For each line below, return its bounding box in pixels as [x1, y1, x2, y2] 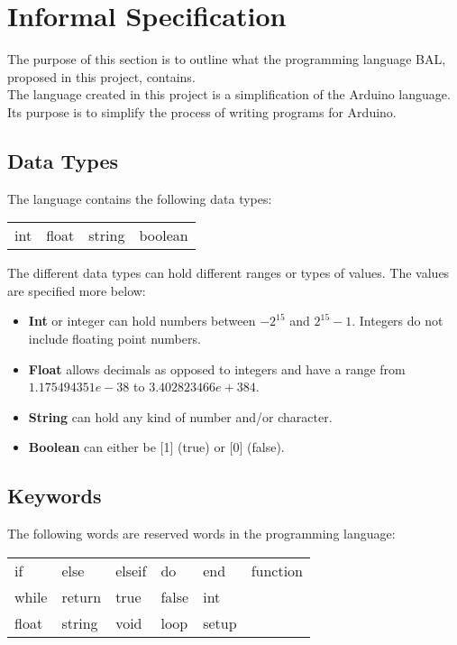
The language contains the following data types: [7, 189, 272, 207]
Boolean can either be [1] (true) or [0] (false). [28, 438, 285, 456]
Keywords [7, 482, 102, 510]
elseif [115, 559, 147, 581]
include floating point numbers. [28, 329, 201, 348]
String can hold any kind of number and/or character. [28, 407, 333, 426]
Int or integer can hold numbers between [28, 311, 256, 330]
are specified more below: [7, 281, 146, 299]
